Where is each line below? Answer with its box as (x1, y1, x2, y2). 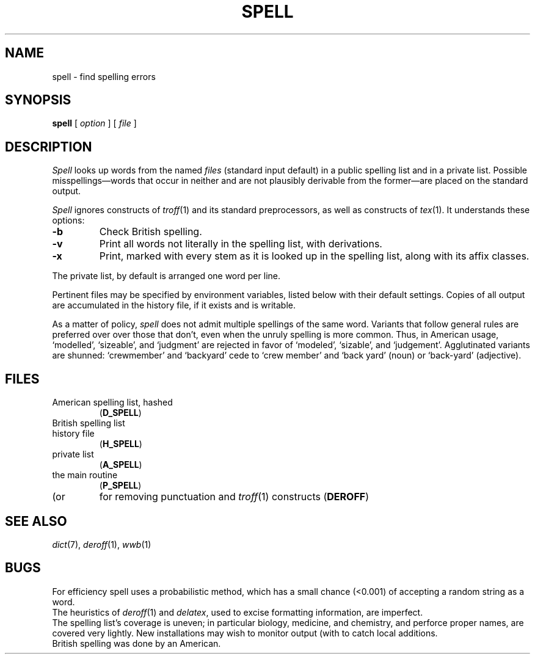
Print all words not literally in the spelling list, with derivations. (99, 238, 382, 250)
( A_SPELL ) (99, 459, 142, 470)
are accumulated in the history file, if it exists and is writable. (52, 300, 296, 311)
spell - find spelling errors (52, 71, 156, 82)
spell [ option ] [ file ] (52, 118, 137, 129)
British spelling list (52, 418, 125, 429)
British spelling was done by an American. (52, 638, 221, 649)
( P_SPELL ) (99, 480, 142, 491)
